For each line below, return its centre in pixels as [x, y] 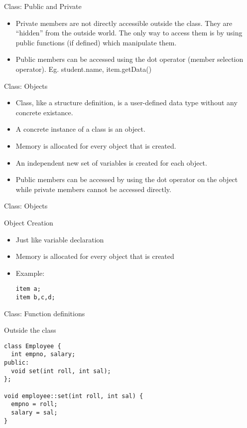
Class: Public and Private [43, 6]
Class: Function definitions [45, 313]
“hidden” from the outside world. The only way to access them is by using [129, 33]
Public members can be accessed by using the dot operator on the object [127, 179]
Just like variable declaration [60, 239]
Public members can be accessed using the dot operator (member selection [129, 59]
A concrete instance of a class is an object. [80, 129]
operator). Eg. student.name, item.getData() [84, 69]
